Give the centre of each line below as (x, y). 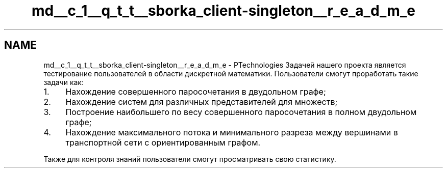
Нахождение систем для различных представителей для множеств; (202, 102)
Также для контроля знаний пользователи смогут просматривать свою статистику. (190, 159)
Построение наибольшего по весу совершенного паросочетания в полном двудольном (241, 112)
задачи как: (64, 82)
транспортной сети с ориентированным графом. (163, 142)
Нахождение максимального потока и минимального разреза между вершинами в (232, 132)
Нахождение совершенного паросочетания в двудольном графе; (196, 91)
